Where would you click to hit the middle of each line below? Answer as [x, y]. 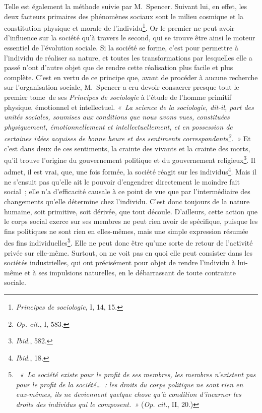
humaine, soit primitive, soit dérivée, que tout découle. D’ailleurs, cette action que [131, 211]
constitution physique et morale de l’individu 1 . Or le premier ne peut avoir [119, 27]
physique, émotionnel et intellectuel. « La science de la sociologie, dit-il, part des [129, 107]
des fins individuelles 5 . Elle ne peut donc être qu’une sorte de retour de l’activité [128, 242]
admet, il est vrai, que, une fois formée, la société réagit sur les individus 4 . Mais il [130, 171]
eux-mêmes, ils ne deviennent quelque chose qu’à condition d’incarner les [128, 394]
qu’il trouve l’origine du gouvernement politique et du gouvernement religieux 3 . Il [130, 159]
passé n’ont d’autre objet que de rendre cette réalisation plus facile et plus [119, 67]
